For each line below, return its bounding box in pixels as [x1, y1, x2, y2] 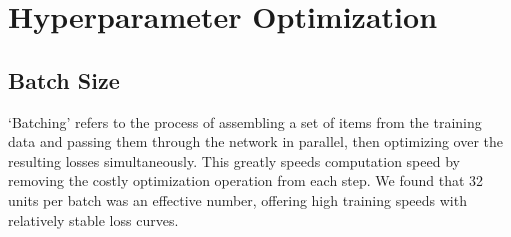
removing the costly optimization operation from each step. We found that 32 [8, 170, 484, 191]
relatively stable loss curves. [8, 209, 179, 230]
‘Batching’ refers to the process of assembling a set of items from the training [8, 111, 482, 132]
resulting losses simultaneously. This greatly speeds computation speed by [8, 150, 460, 171]
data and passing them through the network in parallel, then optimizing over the [8, 131, 504, 152]
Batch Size [8, 64, 120, 95]
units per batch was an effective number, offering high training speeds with [8, 189, 467, 210]
